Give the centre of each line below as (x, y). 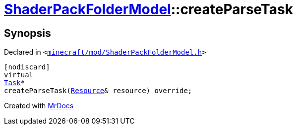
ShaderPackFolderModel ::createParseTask (148, 9)
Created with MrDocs (39, 106)
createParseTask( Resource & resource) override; (98, 91)
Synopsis (28, 33)
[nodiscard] (27, 67)
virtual (19, 75)
